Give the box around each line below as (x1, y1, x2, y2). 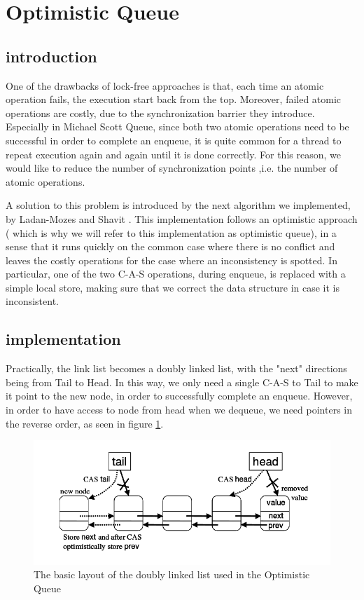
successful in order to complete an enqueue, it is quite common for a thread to (6, 132, 342, 147)
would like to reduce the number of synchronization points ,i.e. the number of (6, 161, 338, 175)
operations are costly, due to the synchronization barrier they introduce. (6, 105, 315, 120)
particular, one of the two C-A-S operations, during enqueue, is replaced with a (6, 266, 346, 281)
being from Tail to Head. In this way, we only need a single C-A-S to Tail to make (6, 374, 358, 389)
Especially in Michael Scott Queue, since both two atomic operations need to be (6, 119, 349, 134)
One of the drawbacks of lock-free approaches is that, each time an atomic (6, 78, 324, 93)
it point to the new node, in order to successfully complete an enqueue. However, (6, 388, 353, 403)
